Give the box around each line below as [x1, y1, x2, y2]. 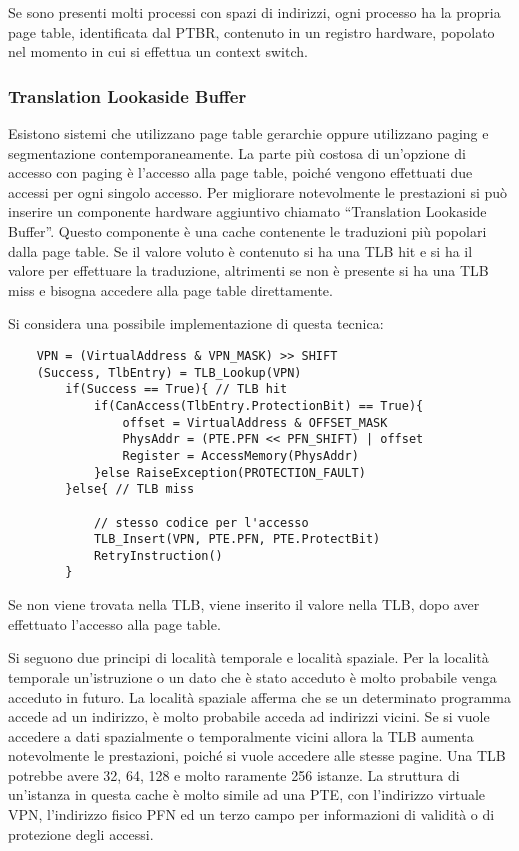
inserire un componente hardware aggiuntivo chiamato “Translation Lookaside [8, 201, 487, 222]
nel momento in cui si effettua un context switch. [8, 41, 308, 62]
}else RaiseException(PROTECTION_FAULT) [93, 465, 366, 480]
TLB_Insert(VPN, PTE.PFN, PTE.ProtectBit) [93, 532, 381, 547]
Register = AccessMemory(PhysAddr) [122, 448, 359, 463]
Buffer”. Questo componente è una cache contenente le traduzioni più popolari [8, 220, 487, 241]
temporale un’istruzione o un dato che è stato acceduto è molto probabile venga [8, 666, 497, 687]
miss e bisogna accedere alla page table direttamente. [8, 279, 333, 300]
